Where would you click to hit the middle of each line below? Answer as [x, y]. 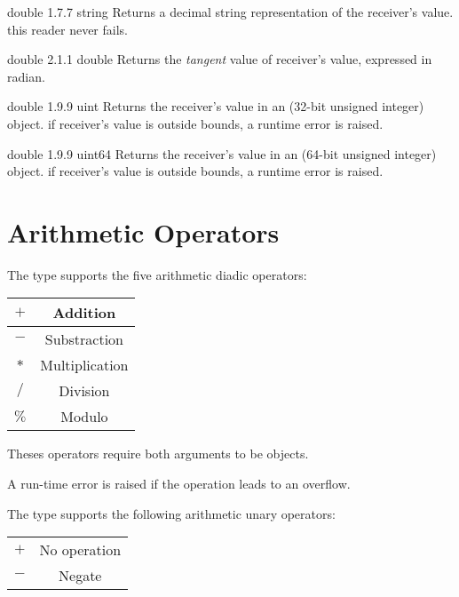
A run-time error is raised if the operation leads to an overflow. [179, 484]
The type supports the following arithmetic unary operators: [171, 513]
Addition [84, 313]
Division [84, 391]
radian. [26, 76]
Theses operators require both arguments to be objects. [158, 454]
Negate [80, 576]
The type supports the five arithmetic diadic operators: [157, 274]
